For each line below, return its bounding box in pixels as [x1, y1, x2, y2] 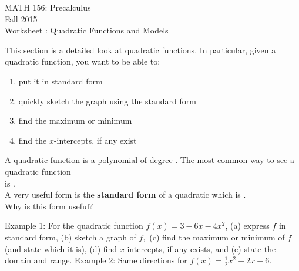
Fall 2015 [5, 12, 38, 25]
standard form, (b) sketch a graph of [5, 231, 136, 243]
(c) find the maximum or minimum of [149, 231, 285, 243]
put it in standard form [18, 74, 103, 87]
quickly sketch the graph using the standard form [18, 94, 196, 107]
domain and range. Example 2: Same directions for [5, 254, 187, 266]
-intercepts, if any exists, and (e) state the [124, 242, 276, 255]
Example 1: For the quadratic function [5, 219, 143, 232]
